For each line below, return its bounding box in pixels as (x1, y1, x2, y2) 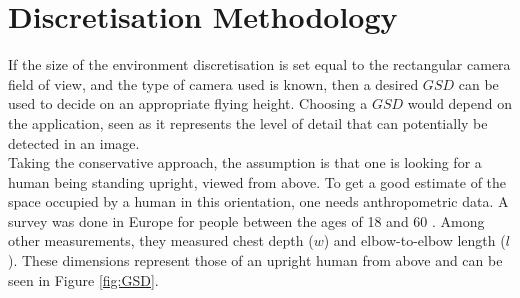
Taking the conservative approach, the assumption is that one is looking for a (8, 152, 482, 173)
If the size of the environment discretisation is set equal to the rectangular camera (8, 54, 511, 75)
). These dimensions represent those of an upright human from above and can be (8, 250, 503, 271)
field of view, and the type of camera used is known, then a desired (8, 73, 419, 94)
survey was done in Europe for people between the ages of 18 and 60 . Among (8, 210, 485, 231)
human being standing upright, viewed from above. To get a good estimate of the (8, 171, 507, 192)
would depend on (407, 93, 512, 114)
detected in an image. (8, 132, 140, 153)
